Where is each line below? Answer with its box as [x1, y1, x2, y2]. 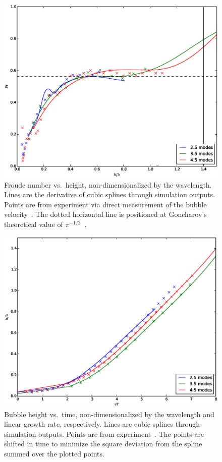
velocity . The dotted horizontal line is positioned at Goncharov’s [4, 209, 207, 219]
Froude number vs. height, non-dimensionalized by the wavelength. [4, 179, 212, 190]
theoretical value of [4, 219, 63, 229]
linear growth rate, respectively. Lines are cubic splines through [4, 419, 200, 429]
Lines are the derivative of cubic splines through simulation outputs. [4, 189, 215, 200]
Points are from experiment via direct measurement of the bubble [4, 199, 207, 209]
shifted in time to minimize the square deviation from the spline [4, 438, 202, 449]
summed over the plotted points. [4, 448, 104, 458]
